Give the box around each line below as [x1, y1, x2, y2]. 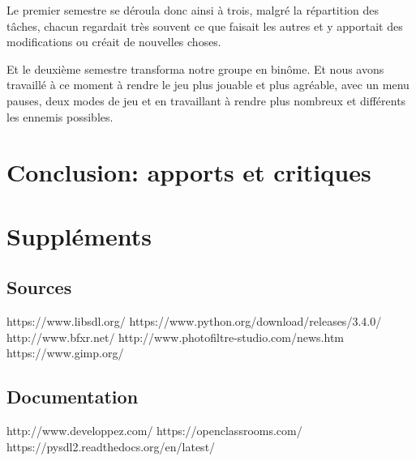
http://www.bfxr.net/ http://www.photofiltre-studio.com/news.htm [6, 328, 345, 345]
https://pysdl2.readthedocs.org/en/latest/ [6, 438, 216, 455]
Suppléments [6, 219, 152, 252]
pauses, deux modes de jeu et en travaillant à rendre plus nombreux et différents [6, 92, 406, 109]
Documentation [6, 384, 139, 409]
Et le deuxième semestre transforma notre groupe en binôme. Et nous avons [6, 60, 384, 77]
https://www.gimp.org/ [6, 344, 124, 361]
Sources [6, 275, 72, 300]
